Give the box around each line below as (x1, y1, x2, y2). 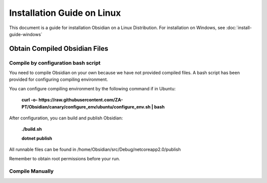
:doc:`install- (226, 25, 252, 31)
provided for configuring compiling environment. (9, 76, 108, 82)
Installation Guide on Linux (9, 7, 121, 18)
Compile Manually (9, 168, 54, 175)
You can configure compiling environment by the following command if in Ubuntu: (9, 85, 176, 91)
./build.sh (21, 126, 42, 132)
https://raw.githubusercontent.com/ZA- (38, 97, 123, 103)
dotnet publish (21, 135, 52, 141)
